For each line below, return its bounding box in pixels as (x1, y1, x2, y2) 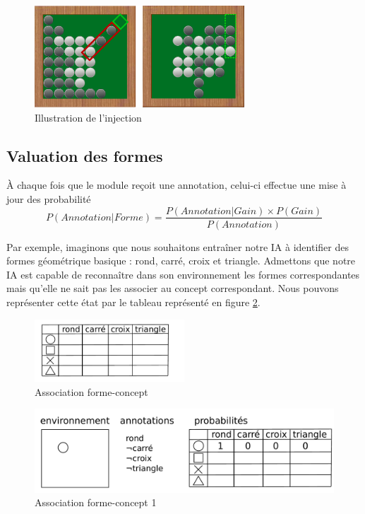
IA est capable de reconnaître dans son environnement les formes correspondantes (6, 267, 360, 281)
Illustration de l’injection (35, 110, 142, 124)
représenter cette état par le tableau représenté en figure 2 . (6, 294, 261, 309)
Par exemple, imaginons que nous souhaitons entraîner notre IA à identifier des (6, 239, 349, 254)
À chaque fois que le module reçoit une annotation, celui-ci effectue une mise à (6, 177, 347, 192)
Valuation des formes (6, 144, 163, 166)
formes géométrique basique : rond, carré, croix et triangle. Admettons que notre (6, 253, 356, 268)
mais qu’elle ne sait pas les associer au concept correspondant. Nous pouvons (6, 281, 339, 296)
